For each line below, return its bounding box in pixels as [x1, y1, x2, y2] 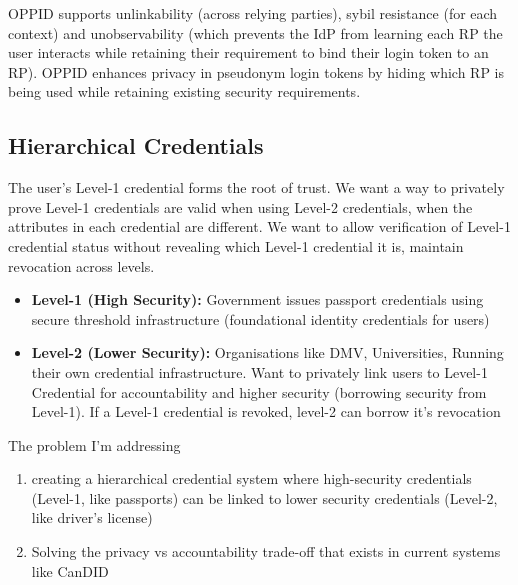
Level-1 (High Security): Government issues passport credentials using [31, 289, 484, 310]
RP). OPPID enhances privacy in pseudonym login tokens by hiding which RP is [8, 61, 505, 82]
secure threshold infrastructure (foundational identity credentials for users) [31, 308, 490, 329]
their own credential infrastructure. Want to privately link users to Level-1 [31, 361, 488, 382]
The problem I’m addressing [8, 434, 181, 455]
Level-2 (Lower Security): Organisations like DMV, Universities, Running [31, 342, 504, 363]
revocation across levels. [8, 255, 155, 276]
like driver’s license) [31, 507, 153, 528]
